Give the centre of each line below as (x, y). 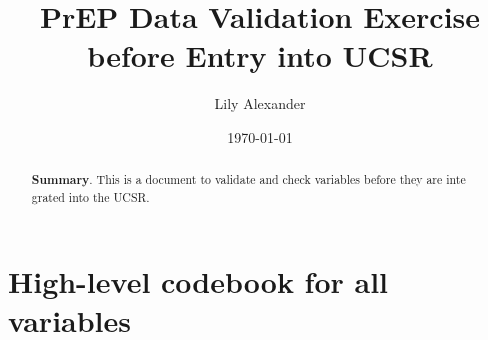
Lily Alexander (260, 103)
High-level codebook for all (198, 280)
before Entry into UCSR (260, 55)
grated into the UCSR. (90, 196)
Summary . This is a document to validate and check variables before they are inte (248, 180)
